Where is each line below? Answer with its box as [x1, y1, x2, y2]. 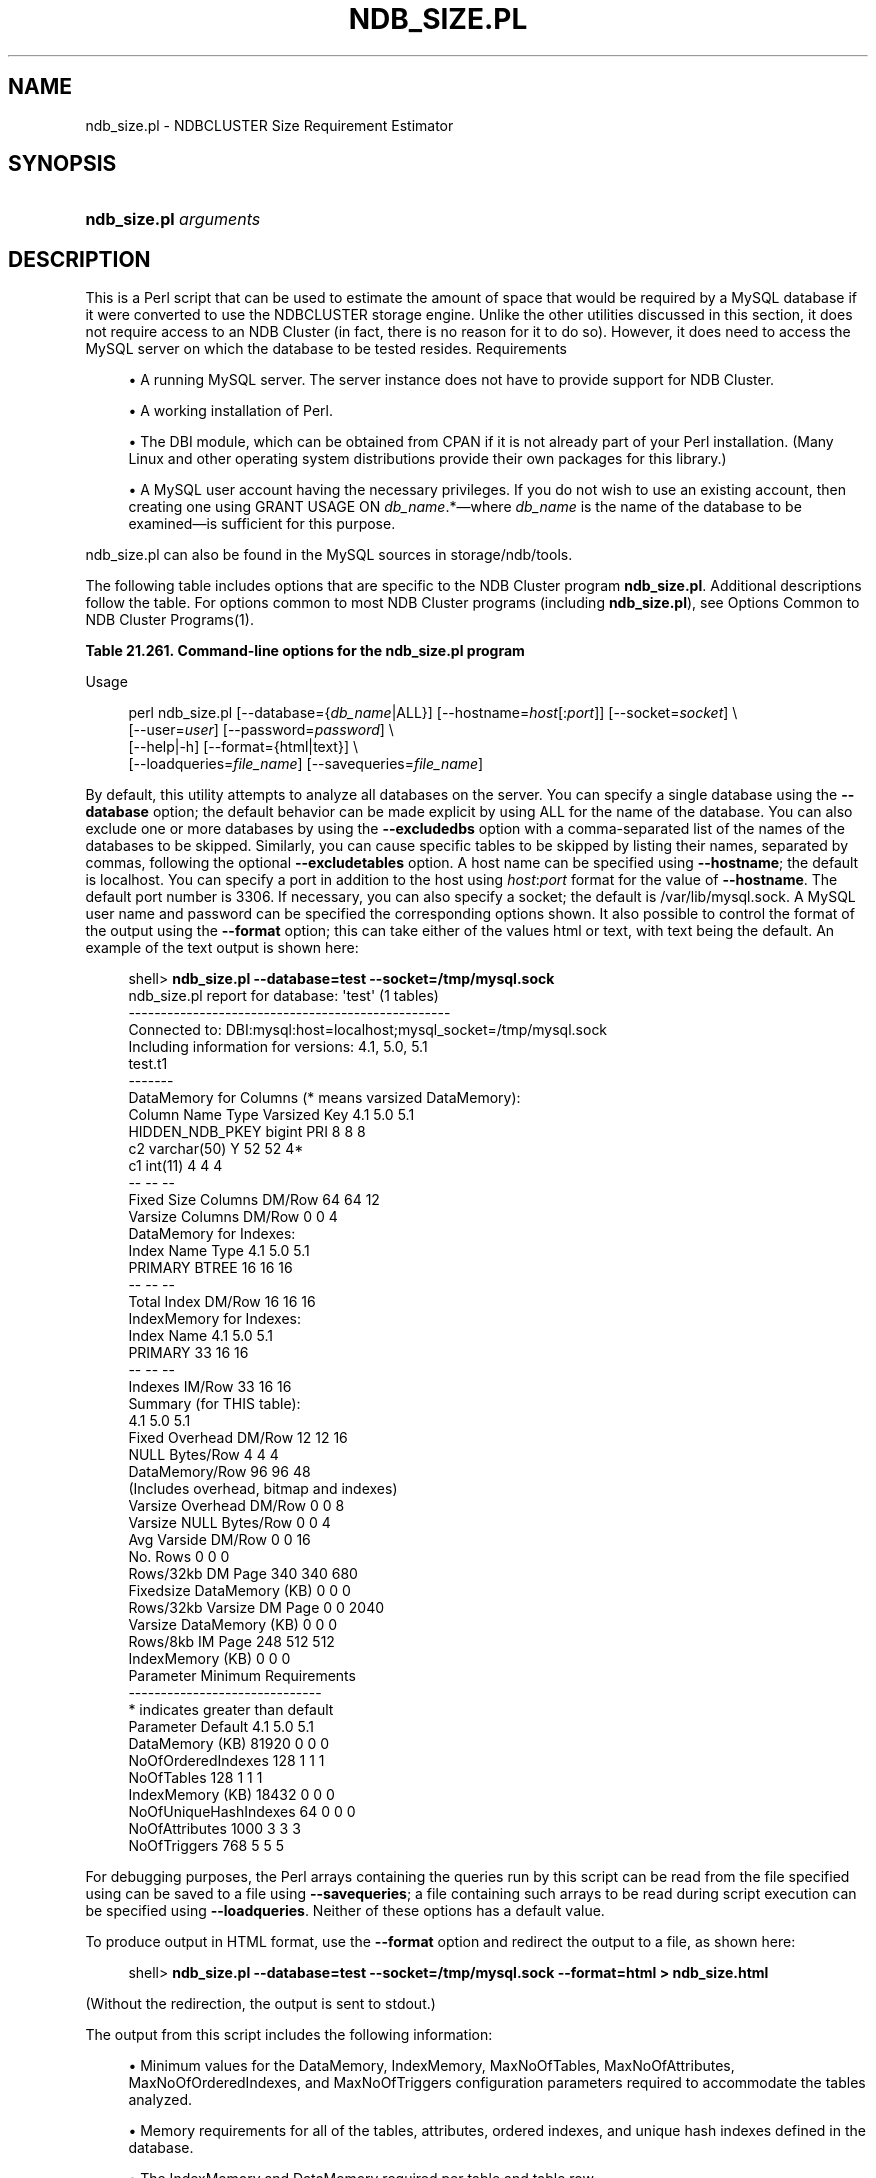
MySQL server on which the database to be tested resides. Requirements [85, 340, 567, 358]
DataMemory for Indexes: [128, 1225, 296, 1243]
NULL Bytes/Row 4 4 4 [128, 1446, 279, 1464]
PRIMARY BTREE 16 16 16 [128, 1259, 293, 1277]
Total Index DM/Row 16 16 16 [128, 1293, 316, 1311]
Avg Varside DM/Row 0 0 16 [128, 1531, 311, 1549]
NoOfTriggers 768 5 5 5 [128, 1837, 284, 1855]
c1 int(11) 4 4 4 [128, 1157, 223, 1175]
